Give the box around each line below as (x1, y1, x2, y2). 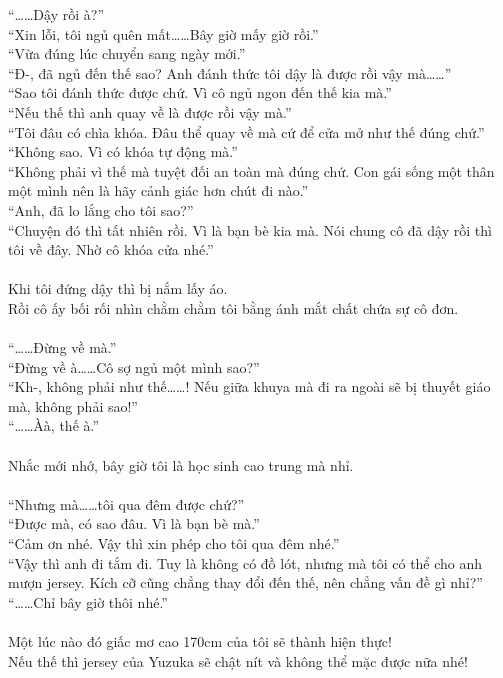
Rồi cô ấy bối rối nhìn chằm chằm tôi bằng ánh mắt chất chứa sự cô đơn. (8, 297, 459, 318)
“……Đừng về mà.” (8, 337, 117, 358)
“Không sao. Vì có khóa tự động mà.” (8, 141, 238, 162)
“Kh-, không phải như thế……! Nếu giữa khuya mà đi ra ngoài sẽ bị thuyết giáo (8, 376, 491, 397)
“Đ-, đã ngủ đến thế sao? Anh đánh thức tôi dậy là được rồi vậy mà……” (8, 62, 452, 83)
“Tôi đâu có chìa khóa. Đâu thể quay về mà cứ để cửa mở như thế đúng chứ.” (8, 121, 485, 142)
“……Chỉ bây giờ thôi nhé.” (8, 591, 168, 612)
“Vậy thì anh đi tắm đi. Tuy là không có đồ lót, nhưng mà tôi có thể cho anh (8, 552, 483, 573)
